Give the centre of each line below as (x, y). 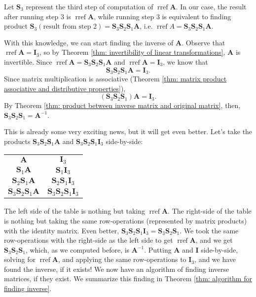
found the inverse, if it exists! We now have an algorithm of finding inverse (117, 269)
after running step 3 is (37, 16)
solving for (20, 259)
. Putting (158, 249)
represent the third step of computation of (90, 6)
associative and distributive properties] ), (65, 88)
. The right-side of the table (210, 211)
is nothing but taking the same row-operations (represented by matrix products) (126, 220)
